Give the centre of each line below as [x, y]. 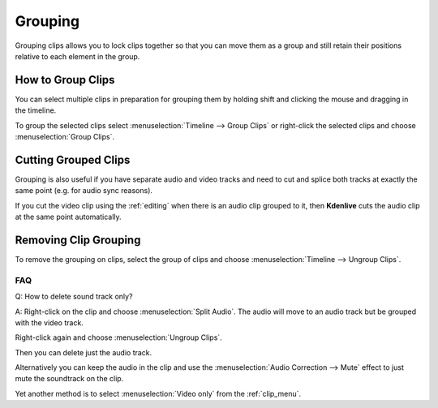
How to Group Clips [65, 80]
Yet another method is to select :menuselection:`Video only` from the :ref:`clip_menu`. [158, 393]
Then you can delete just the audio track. [84, 352]
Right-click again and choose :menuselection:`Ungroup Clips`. [118, 337]
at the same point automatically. [68, 217]
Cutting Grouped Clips [73, 159]
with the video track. [49, 322]
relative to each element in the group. [77, 56]
